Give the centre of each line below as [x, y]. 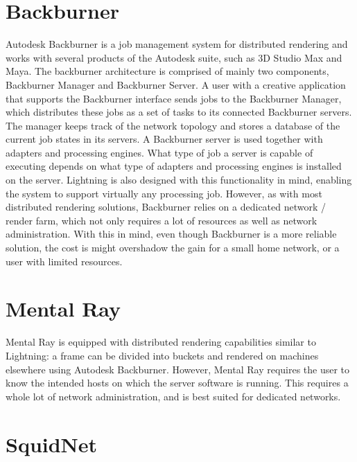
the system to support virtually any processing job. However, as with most [164, 193]
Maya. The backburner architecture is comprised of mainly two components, [167, 71]
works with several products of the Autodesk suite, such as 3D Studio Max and [174, 57]
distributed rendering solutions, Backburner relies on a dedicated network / [166, 207]
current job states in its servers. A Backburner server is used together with [164, 139]
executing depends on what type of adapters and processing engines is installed [174, 166]
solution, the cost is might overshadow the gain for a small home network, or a [173, 248]
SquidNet [52, 444]
